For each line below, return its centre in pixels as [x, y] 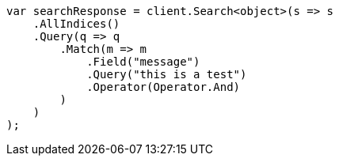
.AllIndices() [76, 24]
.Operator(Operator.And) [164, 87]
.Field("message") [143, 62]
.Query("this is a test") [167, 74]
